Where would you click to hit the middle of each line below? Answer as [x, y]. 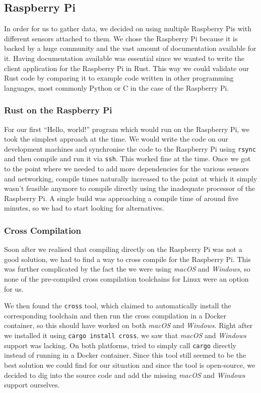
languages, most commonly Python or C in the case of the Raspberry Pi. [117, 87]
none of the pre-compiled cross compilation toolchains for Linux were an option [126, 279]
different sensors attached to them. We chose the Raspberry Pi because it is [121, 38]
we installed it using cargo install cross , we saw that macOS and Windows [125, 335]
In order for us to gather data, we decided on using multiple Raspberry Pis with [128, 28]
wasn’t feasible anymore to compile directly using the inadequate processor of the [130, 188]
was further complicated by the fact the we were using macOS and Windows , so [127, 269]
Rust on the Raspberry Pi [58, 110]
